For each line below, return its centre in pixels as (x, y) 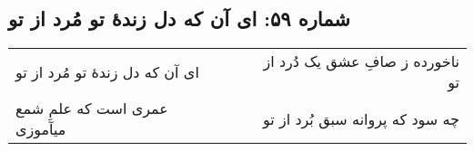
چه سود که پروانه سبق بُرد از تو (361, 118)
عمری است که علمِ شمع (92, 109)
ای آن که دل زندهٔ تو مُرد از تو (107, 71)
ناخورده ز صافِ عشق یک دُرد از (361, 61)
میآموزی (41, 129)
